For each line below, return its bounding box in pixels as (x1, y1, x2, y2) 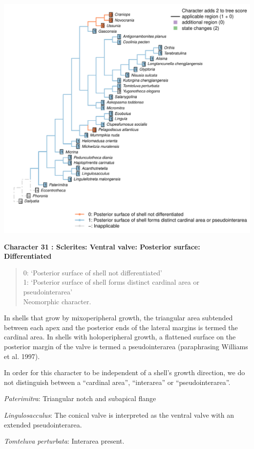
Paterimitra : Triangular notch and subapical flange (4, 393, 156, 404)
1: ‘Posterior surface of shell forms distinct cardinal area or (23, 277, 199, 287)
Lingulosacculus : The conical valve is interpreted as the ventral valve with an (4, 409, 234, 420)
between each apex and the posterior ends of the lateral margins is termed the (4, 322, 238, 332)
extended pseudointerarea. (4, 419, 82, 429)
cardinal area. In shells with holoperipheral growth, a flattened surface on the (4, 332, 236, 342)
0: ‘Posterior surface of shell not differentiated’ (23, 267, 162, 277)
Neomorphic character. (23, 296, 91, 306)
